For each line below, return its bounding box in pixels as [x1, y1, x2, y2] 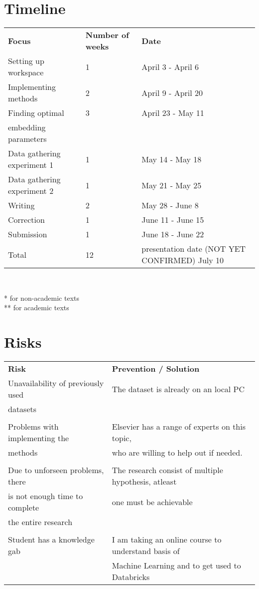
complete [8, 502, 39, 514]
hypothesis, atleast [112, 476, 177, 488]
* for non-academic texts [4, 292, 79, 303]
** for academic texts [4, 302, 69, 313]
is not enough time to [8, 490, 83, 502]
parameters [8, 133, 47, 145]
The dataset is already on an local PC [112, 383, 245, 395]
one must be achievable [112, 496, 193, 508]
